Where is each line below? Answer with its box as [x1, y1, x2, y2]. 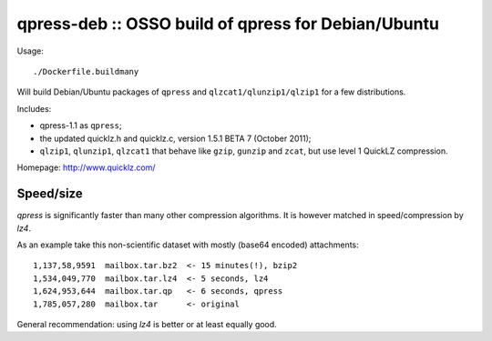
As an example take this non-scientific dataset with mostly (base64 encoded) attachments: [16, 239, 359, 250]
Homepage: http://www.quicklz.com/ [16, 162, 156, 173]
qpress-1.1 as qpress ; [39, 120, 122, 131]
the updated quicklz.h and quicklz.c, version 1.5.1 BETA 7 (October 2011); [39, 133, 312, 144]
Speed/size [16, 186, 83, 202]
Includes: [16, 103, 52, 114]
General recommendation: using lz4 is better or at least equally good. [16, 318, 277, 329]
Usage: [16, 45, 45, 56]
